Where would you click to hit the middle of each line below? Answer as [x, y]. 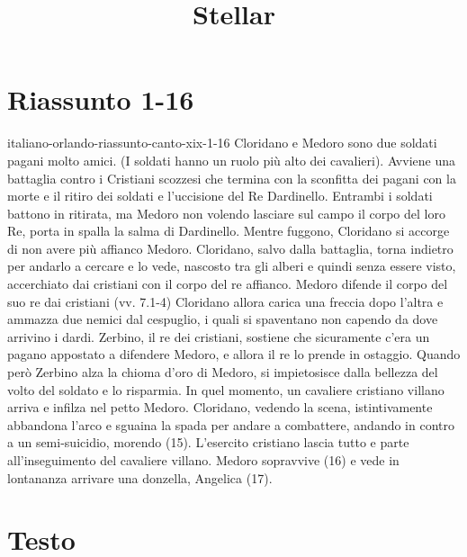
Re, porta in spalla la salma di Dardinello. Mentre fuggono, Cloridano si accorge [229, 231]
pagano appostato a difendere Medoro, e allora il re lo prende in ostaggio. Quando [234, 354]
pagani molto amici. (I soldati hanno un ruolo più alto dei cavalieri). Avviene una [231, 160]
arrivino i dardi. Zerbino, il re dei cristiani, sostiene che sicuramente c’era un [219, 336]
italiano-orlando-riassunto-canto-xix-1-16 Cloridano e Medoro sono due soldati [222, 143]
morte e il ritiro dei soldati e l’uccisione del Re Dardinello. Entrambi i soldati [220, 196]
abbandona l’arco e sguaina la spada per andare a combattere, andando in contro [231, 424]
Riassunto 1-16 [101, 99]
